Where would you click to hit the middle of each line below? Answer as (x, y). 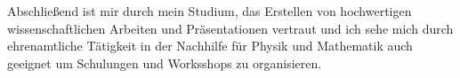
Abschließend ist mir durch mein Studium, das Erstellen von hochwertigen (210, 11)
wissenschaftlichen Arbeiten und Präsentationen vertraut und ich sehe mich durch (230, 28)
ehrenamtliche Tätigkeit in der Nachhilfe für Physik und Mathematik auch (210, 46)
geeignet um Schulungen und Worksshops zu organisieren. (165, 62)
